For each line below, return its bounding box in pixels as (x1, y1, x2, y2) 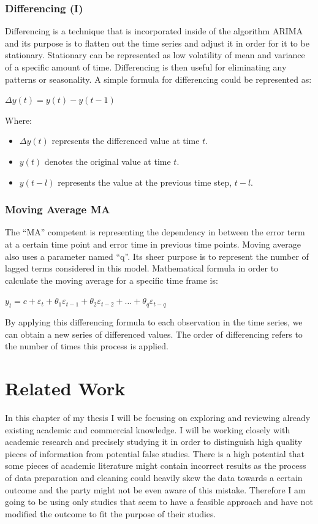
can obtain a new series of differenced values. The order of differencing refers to (5, 327, 303, 340)
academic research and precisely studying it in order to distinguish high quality (5, 435, 303, 448)
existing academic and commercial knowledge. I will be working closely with (5, 423, 290, 436)
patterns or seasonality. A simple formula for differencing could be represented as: (5, 72, 312, 85)
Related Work (5, 376, 126, 401)
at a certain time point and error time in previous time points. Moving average (5, 237, 301, 250)
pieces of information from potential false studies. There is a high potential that (5, 447, 305, 460)
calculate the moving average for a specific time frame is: (5, 273, 218, 286)
